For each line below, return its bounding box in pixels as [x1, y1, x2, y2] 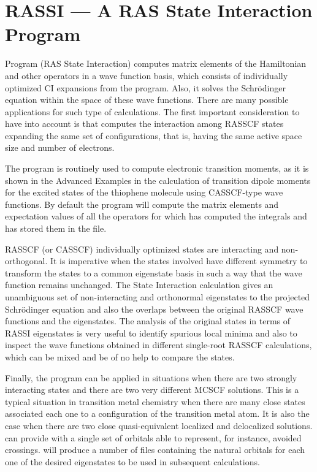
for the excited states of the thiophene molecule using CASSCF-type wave [5, 186, 283, 199]
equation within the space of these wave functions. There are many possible [5, 93, 289, 106]
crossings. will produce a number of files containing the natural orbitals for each [5, 443, 305, 456]
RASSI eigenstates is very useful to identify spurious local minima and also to [5, 326, 297, 339]
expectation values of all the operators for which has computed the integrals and [5, 210, 307, 223]
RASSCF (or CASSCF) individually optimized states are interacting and [5, 242, 279, 255]
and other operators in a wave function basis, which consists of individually [5, 69, 288, 82]
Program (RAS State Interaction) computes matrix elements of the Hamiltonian [5, 57, 307, 70]
